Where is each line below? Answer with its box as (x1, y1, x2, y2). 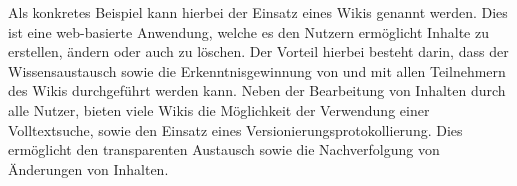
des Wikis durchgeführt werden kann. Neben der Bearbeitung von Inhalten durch (8, 80, 506, 101)
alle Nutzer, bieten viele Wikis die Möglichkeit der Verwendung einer (8, 99, 430, 120)
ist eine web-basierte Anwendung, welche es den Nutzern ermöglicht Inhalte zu (8, 21, 489, 42)
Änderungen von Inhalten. (8, 158, 169, 179)
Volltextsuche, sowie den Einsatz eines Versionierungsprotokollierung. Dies (8, 119, 463, 140)
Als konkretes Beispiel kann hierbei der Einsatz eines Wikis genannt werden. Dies (8, 2, 508, 22)
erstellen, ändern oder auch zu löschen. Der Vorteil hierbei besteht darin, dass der (8, 41, 509, 62)
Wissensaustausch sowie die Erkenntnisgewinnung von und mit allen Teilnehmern (8, 60, 506, 81)
